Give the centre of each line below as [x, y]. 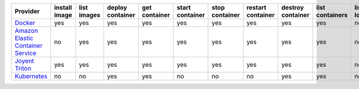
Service [25, 53]
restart [256, 7]
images [90, 15]
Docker [25, 23]
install [63, 7]
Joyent [24, 61]
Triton [23, 68]
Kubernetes [31, 76]
